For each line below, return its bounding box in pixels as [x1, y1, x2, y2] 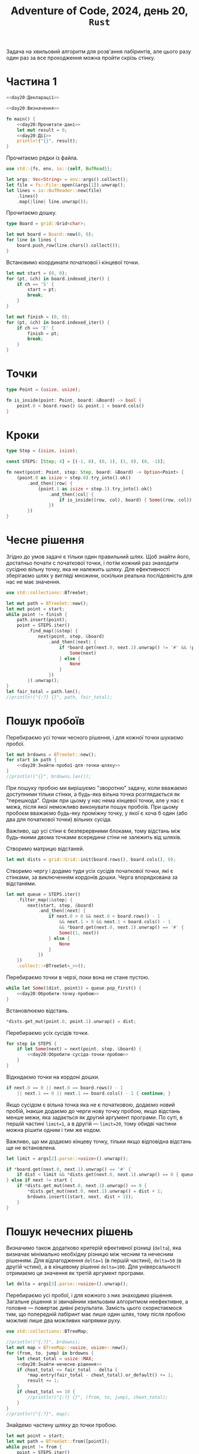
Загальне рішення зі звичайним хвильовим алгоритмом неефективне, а [6, 1298, 188, 1305]
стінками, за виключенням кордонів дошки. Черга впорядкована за [6, 873, 178, 881]
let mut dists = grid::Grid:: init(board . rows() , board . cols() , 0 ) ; [6, 856, 176, 862]
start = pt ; [27, 286, 57, 293]
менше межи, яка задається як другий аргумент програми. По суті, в [6, 1114, 183, 1121]
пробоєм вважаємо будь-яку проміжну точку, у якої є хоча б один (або [6, 809, 188, 817]
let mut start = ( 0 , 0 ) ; [6, 270, 68, 276]
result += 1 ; [27, 1378, 60, 1384]
